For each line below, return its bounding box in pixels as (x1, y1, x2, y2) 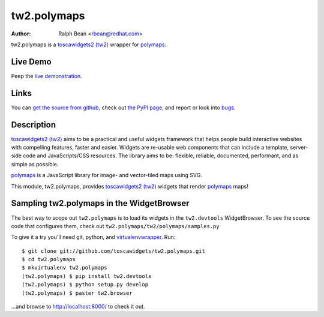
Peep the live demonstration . (11, 72, 82, 79)
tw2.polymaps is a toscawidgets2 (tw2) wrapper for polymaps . (11, 41, 167, 48)
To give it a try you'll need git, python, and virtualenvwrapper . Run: (11, 234, 176, 241)
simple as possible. (11, 160, 59, 168)
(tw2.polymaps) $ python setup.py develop (22, 281, 149, 288)
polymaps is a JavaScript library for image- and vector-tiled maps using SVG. (11, 172, 202, 179)
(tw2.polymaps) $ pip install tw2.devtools (22, 273, 152, 279)
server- (290, 144, 308, 151)
